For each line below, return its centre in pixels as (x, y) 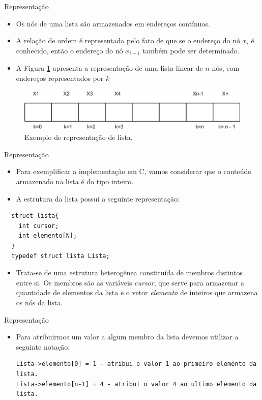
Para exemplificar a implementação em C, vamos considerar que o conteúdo (134, 171)
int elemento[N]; (48, 236)
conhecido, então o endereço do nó (69, 50)
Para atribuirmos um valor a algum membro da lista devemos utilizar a (127, 337)
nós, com (226, 68)
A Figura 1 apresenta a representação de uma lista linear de (109, 68)
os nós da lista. (39, 302)
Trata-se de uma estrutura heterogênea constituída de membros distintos (129, 273)
